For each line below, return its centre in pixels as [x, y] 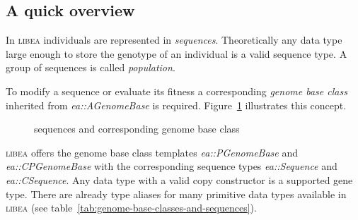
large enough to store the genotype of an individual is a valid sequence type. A [177, 53]
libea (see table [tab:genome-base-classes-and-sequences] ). [131, 208]
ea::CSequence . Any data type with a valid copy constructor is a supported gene [179, 179]
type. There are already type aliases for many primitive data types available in [176, 194]
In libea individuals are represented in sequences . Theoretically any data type [174, 40]
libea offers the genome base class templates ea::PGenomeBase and [152, 152]
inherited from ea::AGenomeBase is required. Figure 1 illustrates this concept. [176, 105]
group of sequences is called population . [91, 67]
